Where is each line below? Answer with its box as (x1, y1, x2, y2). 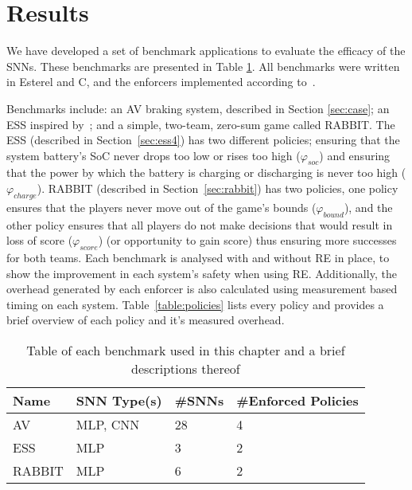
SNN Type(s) (76, 391, 162, 410)
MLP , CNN (76, 415, 140, 434)
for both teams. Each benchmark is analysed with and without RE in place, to (6, 249, 390, 266)
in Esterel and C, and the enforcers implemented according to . (6, 73, 316, 90)
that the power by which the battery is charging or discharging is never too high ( (6, 164, 406, 181)
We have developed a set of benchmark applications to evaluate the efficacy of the (6, 42, 406, 59)
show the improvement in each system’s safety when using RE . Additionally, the (6, 265, 397, 281)
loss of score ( (6, 232, 73, 249)
